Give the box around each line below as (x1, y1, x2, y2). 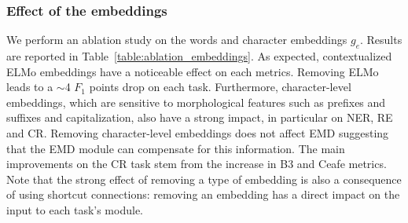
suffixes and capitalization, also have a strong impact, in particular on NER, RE (6, 109, 393, 126)
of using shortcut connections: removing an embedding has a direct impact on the (6, 186, 400, 203)
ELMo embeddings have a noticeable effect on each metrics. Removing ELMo (6, 63, 379, 79)
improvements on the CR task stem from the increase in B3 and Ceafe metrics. (6, 155, 387, 172)
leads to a (6, 79, 53, 95)
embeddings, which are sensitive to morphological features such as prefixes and (6, 93, 386, 110)
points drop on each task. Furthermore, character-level (89, 79, 351, 95)
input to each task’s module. (6, 201, 143, 218)
